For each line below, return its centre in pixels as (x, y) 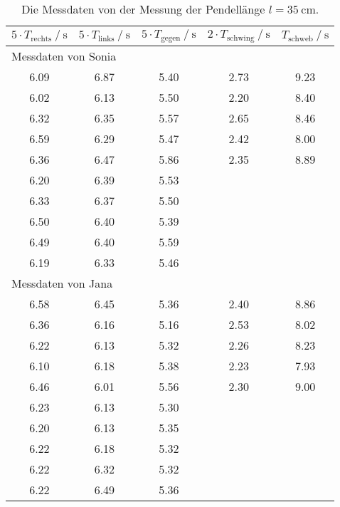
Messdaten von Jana (62, 283)
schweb (301, 38)
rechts (41, 38)
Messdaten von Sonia (64, 56)
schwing (240, 38)
